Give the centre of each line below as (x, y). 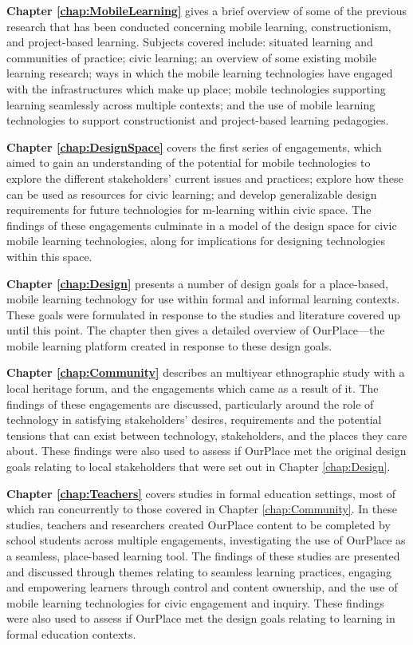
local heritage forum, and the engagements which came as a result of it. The (193, 388)
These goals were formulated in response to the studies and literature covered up (204, 314)
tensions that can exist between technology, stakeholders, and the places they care (207, 435)
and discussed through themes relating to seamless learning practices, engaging (199, 571)
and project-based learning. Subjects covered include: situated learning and (190, 42)
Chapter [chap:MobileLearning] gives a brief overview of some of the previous (207, 10)
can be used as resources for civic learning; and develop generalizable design (192, 194)
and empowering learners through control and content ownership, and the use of (202, 587)
